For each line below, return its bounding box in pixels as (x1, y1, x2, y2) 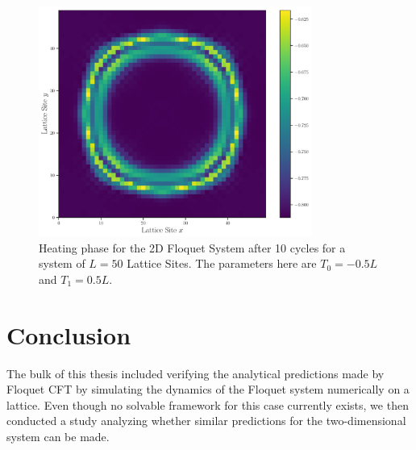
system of (39, 255, 85, 272)
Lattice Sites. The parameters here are (127, 255, 317, 272)
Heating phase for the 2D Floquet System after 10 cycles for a (39, 239, 346, 256)
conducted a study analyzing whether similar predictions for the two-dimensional (6, 412, 406, 429)
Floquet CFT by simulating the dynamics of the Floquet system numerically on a (6, 381, 410, 398)
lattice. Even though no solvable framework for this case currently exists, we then (6, 396, 409, 413)
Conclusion (6, 318, 131, 351)
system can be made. (6, 428, 110, 445)
